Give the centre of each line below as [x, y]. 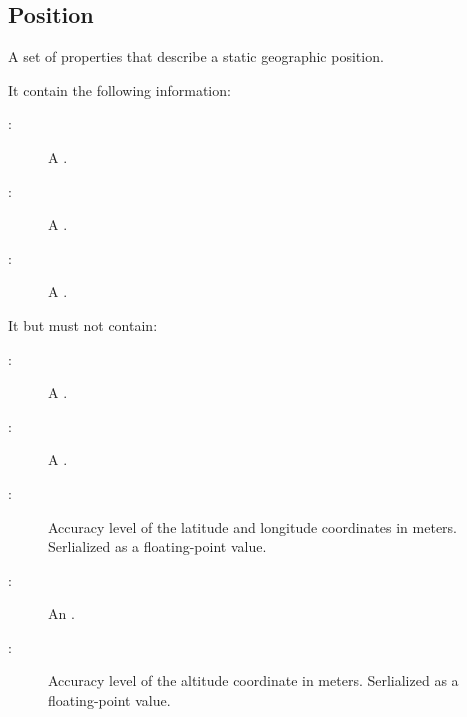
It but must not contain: [83, 324]
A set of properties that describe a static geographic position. [196, 56]
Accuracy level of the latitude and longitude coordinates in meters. [252, 526]
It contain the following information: [119, 89]
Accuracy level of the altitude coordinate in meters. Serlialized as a [253, 680]
